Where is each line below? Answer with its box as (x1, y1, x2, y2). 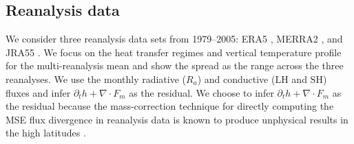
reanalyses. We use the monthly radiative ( (6, 71, 187, 86)
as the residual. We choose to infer (129, 85, 274, 99)
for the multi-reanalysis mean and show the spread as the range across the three (6, 58, 344, 73)
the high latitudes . (6, 125, 86, 140)
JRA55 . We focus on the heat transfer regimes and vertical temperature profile (6, 45, 342, 59)
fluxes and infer (6, 85, 71, 99)
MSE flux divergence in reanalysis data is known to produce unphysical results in (6, 112, 348, 126)
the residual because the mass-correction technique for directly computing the (6, 99, 334, 113)
